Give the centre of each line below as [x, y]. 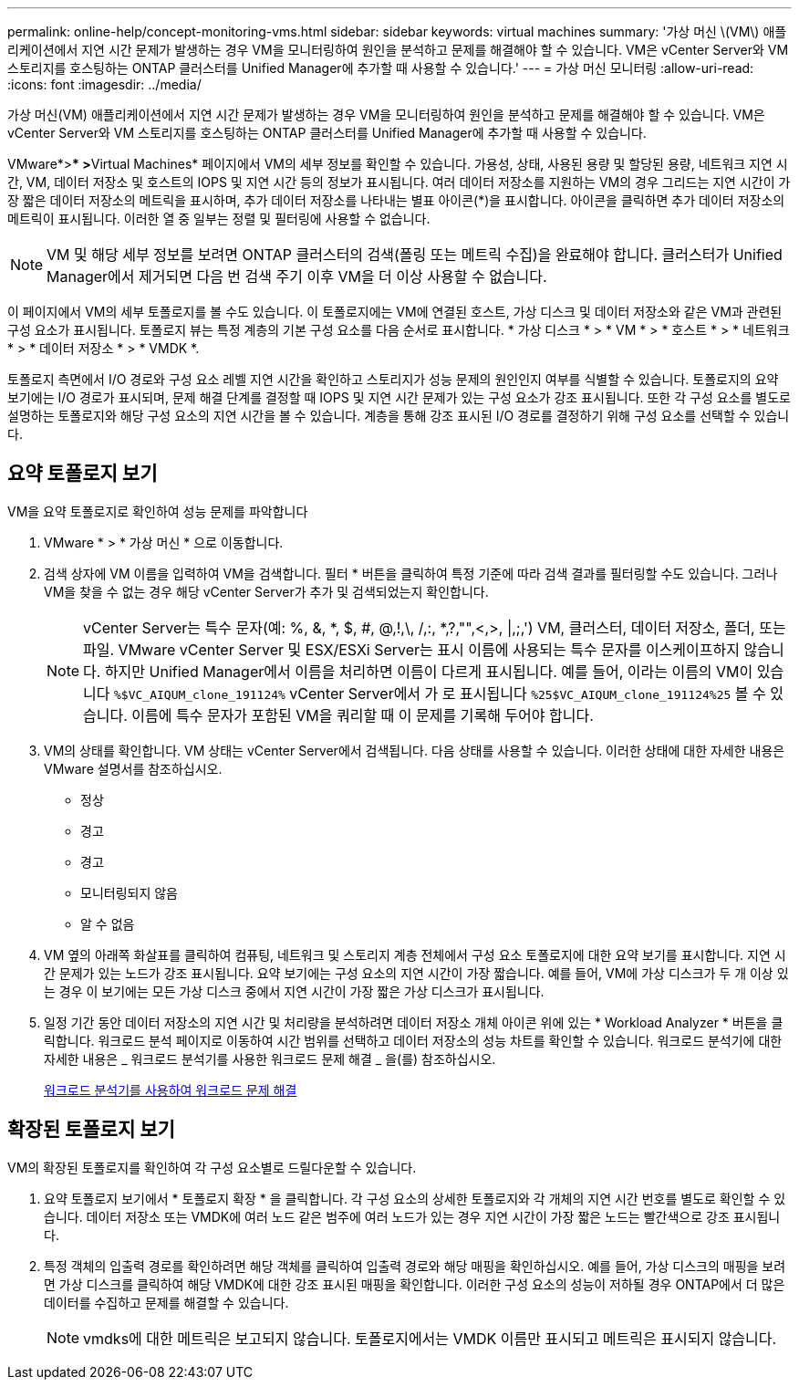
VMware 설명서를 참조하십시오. [133, 768]
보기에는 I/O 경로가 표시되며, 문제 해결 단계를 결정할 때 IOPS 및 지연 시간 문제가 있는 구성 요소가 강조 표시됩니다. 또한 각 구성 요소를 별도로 [399, 397]
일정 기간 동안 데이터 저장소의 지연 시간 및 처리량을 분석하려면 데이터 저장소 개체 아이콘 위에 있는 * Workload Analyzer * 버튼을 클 [414, 1022]
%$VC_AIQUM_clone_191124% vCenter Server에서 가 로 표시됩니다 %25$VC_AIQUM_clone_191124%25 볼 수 [440, 693]
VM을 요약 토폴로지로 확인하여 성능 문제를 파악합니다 [158, 511]
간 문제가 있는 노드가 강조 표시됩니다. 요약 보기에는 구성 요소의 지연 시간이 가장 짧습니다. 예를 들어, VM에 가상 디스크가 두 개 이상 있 [416, 973]
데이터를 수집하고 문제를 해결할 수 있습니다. [166, 1302]
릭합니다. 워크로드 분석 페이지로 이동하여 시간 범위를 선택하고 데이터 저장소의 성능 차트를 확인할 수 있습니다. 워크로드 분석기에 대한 [413, 1040]
